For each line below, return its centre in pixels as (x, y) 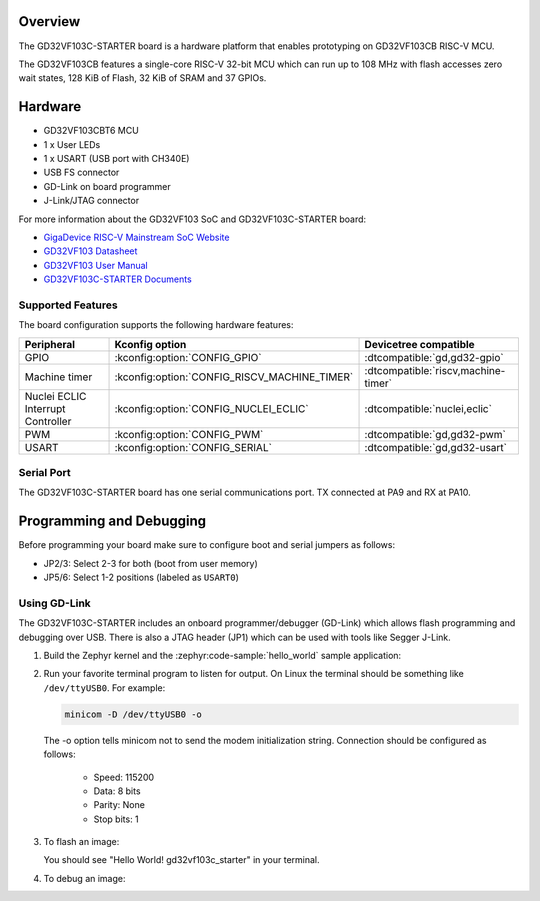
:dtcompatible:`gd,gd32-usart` (436, 447)
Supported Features (68, 305)
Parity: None (119, 805)
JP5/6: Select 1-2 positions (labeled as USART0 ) (141, 577)
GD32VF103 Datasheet (90, 251)
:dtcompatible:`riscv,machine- (435, 370)
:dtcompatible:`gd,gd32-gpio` (434, 357)
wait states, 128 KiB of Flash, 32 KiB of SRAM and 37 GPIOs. (142, 78)
